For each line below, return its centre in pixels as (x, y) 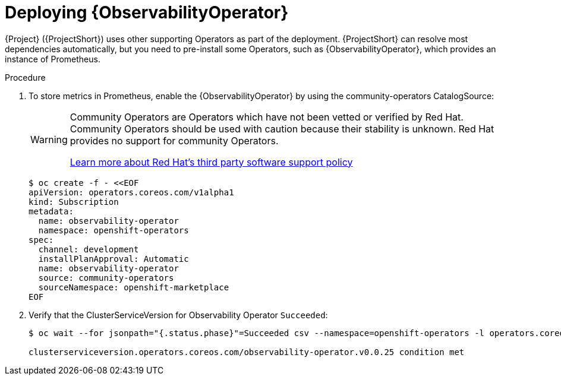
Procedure (25, 77)
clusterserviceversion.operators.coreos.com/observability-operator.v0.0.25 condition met (247, 352)
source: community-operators (106, 278)
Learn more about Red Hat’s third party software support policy (211, 162)
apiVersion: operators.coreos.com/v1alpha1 (131, 192)
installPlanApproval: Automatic (114, 259)
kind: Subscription (74, 202)
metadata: (51, 211)
